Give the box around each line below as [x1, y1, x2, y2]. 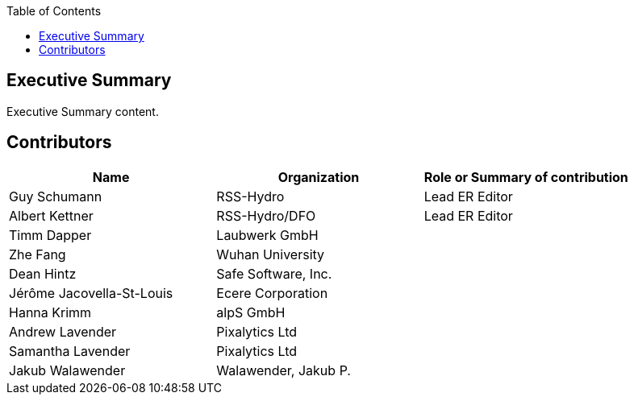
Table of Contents [6, 4, 102, 18]
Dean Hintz [9, 265, 77, 282]
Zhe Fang [9, 246, 66, 263]
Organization [277, 168, 360, 185]
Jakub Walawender [9, 362, 126, 378]
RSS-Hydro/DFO [216, 207, 316, 224]
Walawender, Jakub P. [216, 362, 351, 378]
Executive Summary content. [6, 104, 159, 118]
